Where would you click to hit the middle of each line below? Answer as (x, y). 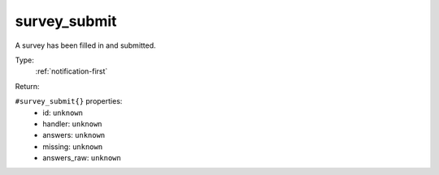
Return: (27, 86)
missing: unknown (73, 147)
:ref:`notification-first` (72, 71)
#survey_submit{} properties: (69, 101)
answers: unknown (74, 135)
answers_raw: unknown (82, 158)
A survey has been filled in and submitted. (85, 45)
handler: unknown (72, 124)
